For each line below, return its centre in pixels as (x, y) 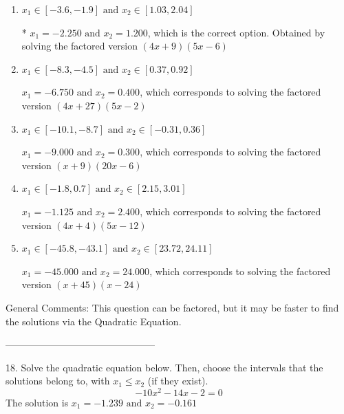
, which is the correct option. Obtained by (236, 32)
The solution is (37, 402)
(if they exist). (178, 381)
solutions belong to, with (58, 381)
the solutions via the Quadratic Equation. (94, 321)
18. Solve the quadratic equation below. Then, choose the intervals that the (164, 367)
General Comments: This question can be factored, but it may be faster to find (172, 307)
